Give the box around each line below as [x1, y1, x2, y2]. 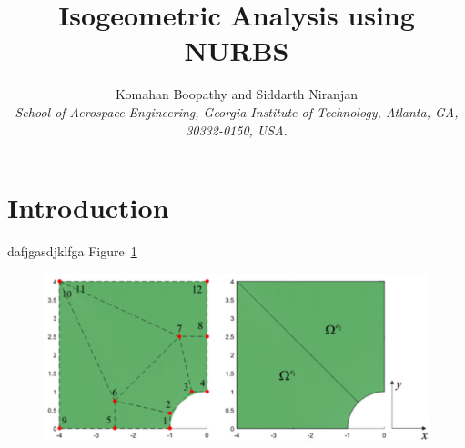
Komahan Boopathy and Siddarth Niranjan [116, 85, 358, 104]
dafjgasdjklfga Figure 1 [7, 242, 137, 261]
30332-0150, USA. [186, 120, 288, 139]
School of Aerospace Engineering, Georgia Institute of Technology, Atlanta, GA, [15, 102, 459, 121]
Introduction [7, 189, 169, 226]
